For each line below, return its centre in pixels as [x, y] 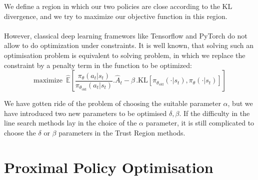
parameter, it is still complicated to [200, 123]
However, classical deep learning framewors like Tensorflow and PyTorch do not [126, 35]
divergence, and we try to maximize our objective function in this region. [116, 16]
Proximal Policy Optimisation [109, 167]
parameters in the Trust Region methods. [122, 132]
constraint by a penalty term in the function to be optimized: [98, 65]
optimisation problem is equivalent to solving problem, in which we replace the [125, 55]
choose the [20, 132]
